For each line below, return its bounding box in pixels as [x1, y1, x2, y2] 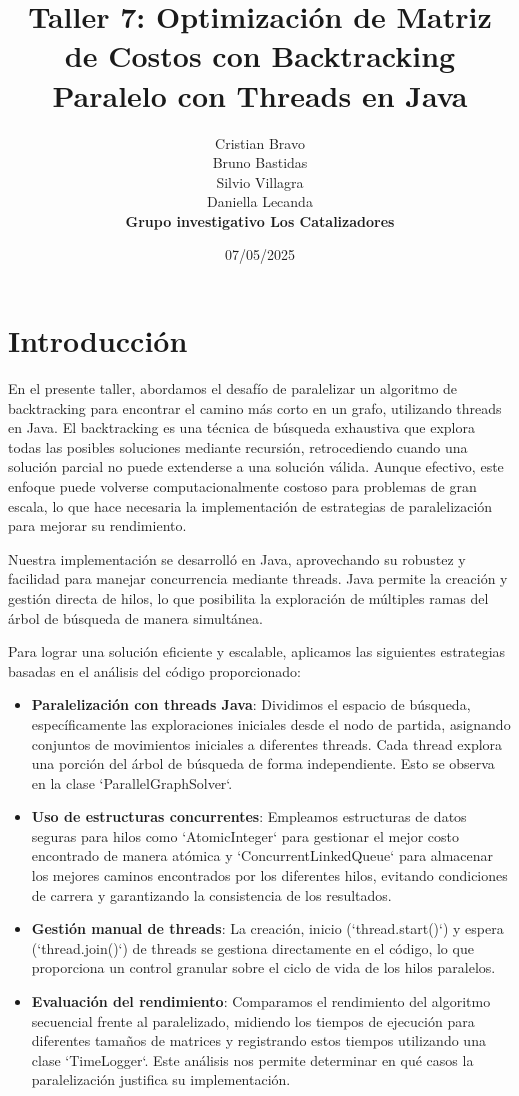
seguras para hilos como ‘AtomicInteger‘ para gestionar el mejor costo [31, 825, 459, 846]
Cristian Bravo [215, 132, 305, 153]
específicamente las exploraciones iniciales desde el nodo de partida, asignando [31, 713, 511, 734]
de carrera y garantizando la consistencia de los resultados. [31, 884, 392, 905]
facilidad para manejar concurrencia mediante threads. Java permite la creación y [8, 568, 508, 589]
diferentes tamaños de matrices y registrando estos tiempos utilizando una [31, 1030, 486, 1051]
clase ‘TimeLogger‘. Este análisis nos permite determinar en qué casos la [31, 1049, 474, 1070]
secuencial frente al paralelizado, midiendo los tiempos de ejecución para [31, 1010, 475, 1031]
